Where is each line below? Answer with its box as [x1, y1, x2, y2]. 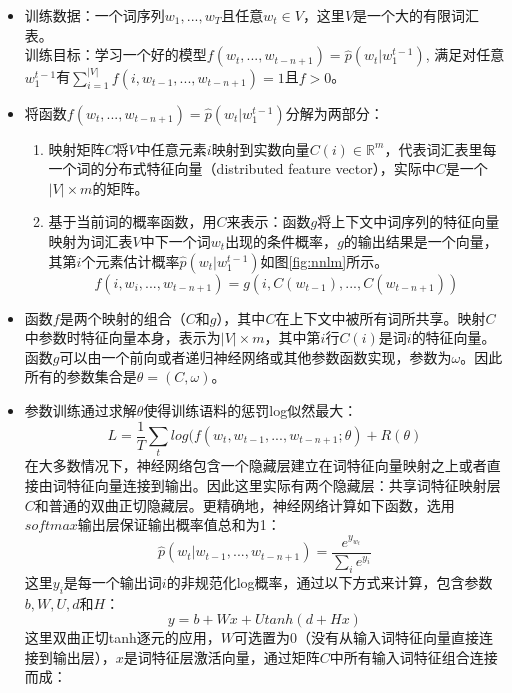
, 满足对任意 [425, 44, 505, 65]
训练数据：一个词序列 [24, 5, 165, 25]
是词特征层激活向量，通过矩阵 [123, 646, 320, 667]
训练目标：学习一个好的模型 [24, 44, 207, 65]
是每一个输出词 [63, 571, 162, 592]
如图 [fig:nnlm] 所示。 [260, 250, 389, 271]
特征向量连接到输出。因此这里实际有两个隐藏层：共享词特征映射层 [66, 474, 501, 495]
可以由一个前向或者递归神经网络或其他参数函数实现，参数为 [59, 346, 452, 367]
